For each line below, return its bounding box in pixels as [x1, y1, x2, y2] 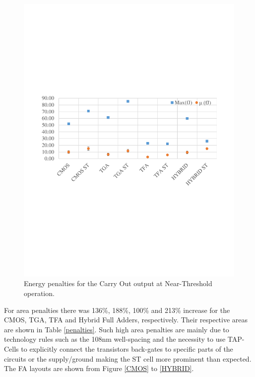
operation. [24, 288, 55, 299]
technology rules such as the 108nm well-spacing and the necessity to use [4, 334, 226, 344]
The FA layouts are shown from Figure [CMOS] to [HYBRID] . [4, 363, 194, 374]
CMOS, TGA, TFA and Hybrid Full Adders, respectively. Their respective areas [4, 314, 248, 325]
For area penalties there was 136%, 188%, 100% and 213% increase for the [4, 304, 230, 315]
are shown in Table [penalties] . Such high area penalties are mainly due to [4, 324, 229, 334]
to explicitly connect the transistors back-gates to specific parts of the [21, 344, 233, 354]
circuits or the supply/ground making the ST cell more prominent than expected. [4, 353, 252, 364]
